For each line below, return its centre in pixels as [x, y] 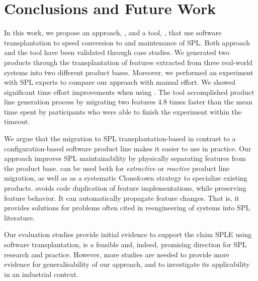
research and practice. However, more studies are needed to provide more [117, 254]
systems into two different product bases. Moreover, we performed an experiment [129, 72]
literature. [19, 217]
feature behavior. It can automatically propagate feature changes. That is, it [122, 198]
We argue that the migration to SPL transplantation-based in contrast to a [120, 138]
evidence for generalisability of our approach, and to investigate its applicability [127, 264]
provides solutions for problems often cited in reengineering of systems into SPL [127, 208]
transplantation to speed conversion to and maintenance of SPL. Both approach [127, 42]
